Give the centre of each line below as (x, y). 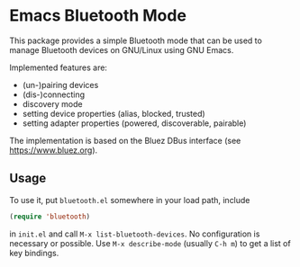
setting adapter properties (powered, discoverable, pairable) (134, 123)
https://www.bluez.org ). (54, 150)
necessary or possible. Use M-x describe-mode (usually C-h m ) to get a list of (150, 243)
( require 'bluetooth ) (50, 217)
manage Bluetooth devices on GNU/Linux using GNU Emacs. (122, 49)
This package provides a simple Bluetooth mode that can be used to (136, 40)
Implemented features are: (59, 67)
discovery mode (52, 103)
